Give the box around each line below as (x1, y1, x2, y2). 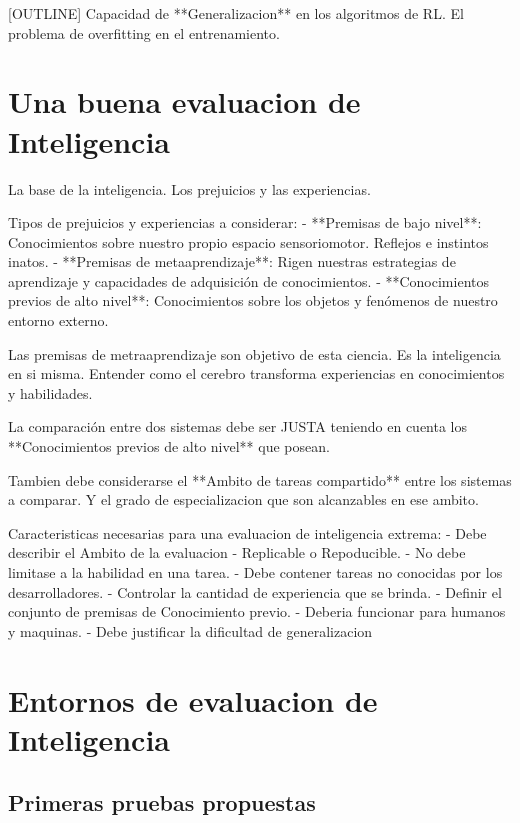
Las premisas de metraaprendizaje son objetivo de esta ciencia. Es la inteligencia (8, 343, 501, 364)
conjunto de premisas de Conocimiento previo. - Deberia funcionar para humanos (8, 601, 506, 622)
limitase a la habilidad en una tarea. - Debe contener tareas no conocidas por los (8, 562, 503, 582)
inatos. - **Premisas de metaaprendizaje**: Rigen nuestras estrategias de (8, 251, 456, 272)
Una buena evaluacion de (8, 81, 361, 122)
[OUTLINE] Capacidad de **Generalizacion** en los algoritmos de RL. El (8, 3, 464, 23)
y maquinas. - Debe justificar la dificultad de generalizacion (8, 620, 373, 641)
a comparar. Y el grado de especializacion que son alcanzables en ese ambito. (8, 489, 479, 510)
